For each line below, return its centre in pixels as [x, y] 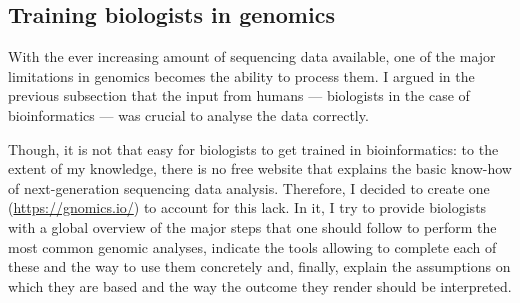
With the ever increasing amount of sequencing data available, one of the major [252, 56]
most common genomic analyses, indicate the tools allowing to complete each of [252, 246]
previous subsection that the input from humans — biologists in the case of [239, 95]
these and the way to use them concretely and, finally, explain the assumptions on [259, 266]
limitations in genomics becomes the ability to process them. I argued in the [241, 75]
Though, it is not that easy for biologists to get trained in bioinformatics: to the [253, 148]
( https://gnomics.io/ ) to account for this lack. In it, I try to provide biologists [247, 207]
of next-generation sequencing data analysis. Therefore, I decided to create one [249, 187]
